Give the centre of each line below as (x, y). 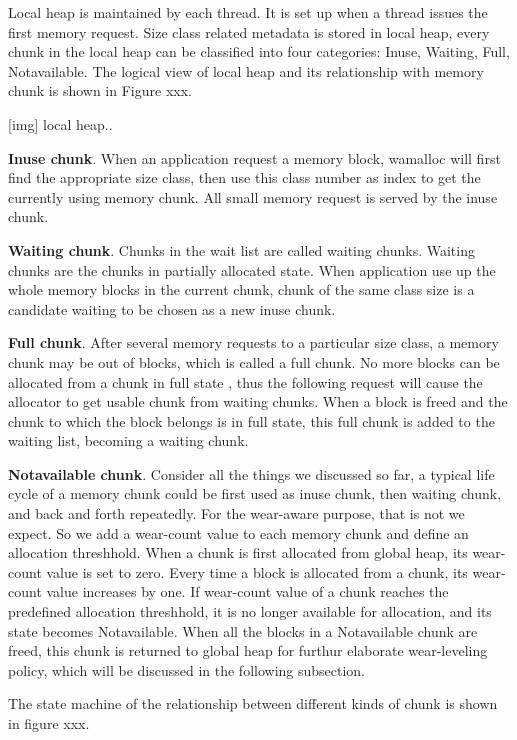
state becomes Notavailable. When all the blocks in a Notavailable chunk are (243, 630)
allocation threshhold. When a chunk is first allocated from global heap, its (238, 552)
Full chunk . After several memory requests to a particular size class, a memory (253, 342)
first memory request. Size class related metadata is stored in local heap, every (249, 31)
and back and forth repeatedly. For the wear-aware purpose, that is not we (236, 513)
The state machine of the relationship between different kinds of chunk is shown (253, 703)
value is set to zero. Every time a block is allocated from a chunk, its (257, 571)
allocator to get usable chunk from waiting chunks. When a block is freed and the (258, 401)
